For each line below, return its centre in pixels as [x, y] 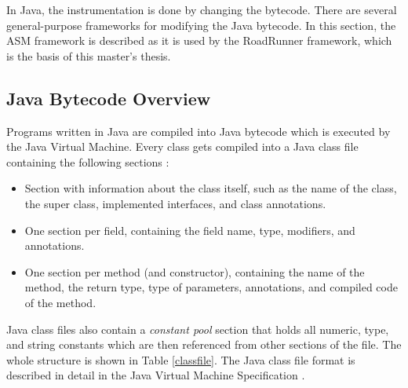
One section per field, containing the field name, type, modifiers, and [190, 230]
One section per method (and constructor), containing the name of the [195, 271]
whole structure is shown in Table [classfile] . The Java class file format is [181, 359]
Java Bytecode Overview [109, 98]
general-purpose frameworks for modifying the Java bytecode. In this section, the [201, 25]
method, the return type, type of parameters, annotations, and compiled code [211, 287]
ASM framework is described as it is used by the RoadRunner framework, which [199, 40]
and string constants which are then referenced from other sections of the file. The [204, 344]
